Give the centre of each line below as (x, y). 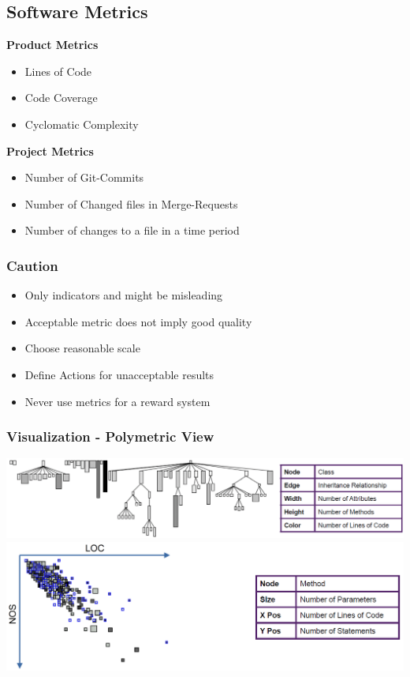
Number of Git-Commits (84, 177)
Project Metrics (50, 150)
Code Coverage (61, 98)
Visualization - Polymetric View (110, 436)
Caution (32, 265)
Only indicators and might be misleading (124, 295)
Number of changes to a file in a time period (132, 230)
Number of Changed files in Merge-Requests (131, 203)
